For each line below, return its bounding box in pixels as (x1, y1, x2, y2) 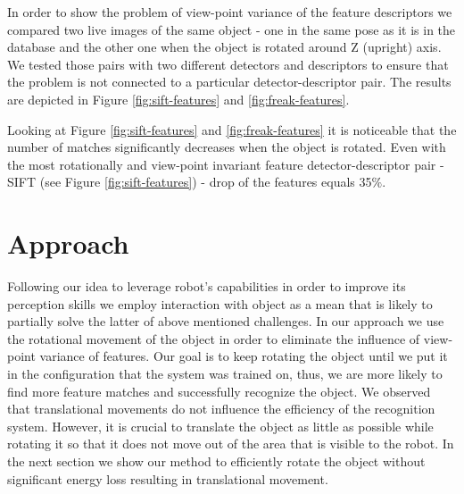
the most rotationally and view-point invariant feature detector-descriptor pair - (7, 155, 444, 173)
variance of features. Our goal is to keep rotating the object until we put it (39, 347, 448, 365)
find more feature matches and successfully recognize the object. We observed (7, 381, 431, 400)
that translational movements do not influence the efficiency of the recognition (7, 399, 435, 418)
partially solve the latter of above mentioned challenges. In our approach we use (7, 312, 444, 331)
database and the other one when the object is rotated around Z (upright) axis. (7, 38, 442, 56)
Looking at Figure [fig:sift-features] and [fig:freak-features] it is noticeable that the (7, 120, 457, 138)
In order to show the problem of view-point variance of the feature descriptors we (7, 3, 452, 21)
